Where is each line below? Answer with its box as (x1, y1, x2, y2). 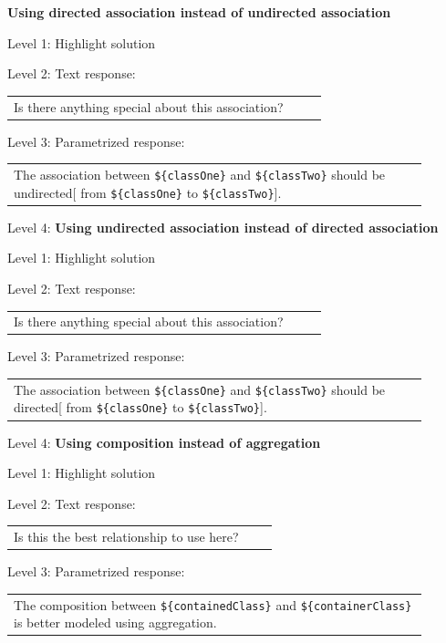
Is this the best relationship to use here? (14, 527, 239, 546)
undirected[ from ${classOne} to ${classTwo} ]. (14, 182, 282, 202)
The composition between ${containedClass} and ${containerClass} (14, 595, 412, 614)
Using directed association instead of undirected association (7, 3, 391, 21)
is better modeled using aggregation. (14, 613, 217, 632)
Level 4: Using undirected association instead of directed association (7, 217, 439, 236)
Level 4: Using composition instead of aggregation (7, 432, 321, 451)
